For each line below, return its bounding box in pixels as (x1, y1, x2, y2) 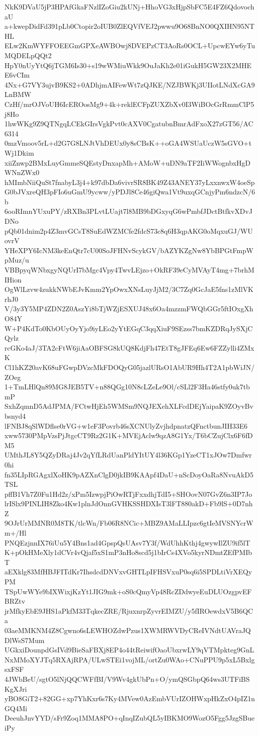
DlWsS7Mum (4, 635, 45, 645)
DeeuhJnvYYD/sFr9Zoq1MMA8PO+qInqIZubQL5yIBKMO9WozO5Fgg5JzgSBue (4, 713, 255, 723)
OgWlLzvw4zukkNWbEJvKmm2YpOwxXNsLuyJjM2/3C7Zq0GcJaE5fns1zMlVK (4, 284, 254, 294)
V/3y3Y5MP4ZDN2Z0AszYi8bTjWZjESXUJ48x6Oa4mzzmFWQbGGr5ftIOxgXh (4, 303, 254, 314)
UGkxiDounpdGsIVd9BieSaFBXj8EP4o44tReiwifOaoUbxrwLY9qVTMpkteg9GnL (4, 644, 254, 655)
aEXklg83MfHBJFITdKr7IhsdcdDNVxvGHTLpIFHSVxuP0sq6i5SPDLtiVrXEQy (4, 566, 252, 577)
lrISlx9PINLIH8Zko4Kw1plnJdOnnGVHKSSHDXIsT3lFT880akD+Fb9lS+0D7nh (4, 498, 253, 509)
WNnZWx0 (4, 167, 40, 178)
